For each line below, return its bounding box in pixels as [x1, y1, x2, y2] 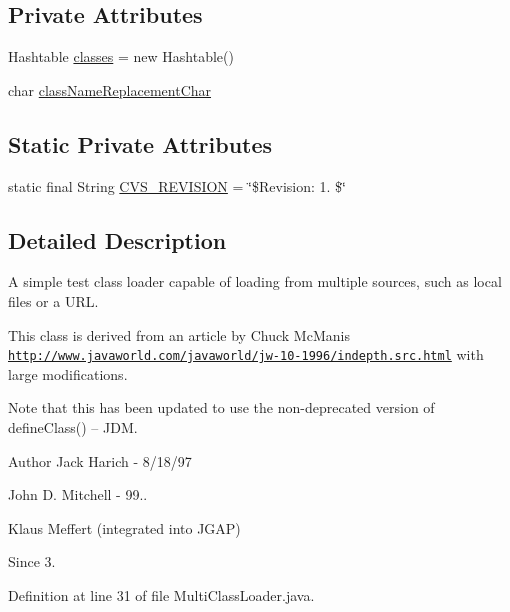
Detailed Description [8, 224, 227, 255]
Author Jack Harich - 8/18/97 [8, 450, 192, 471]
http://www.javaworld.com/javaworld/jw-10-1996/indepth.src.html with [8, 344, 484, 365]
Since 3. [8, 551, 56, 572]
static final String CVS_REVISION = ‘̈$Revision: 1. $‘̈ [8, 175, 346, 196]
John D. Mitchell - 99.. [8, 484, 148, 505]
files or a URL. [8, 290, 99, 311]
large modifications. [8, 363, 128, 384]
